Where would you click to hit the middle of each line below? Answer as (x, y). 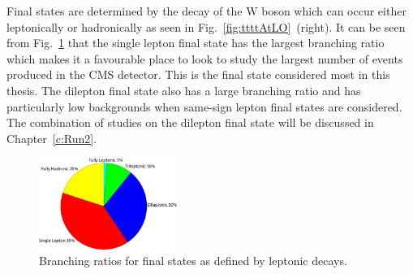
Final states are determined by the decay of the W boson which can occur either (206, 11)
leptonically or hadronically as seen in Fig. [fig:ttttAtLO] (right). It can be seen (206, 26)
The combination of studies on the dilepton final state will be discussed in (190, 122)
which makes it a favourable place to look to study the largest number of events (205, 58)
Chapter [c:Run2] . (52, 138)
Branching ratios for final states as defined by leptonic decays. (193, 261)
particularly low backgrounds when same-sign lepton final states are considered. (204, 106)
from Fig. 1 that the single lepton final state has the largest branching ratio (196, 43)
